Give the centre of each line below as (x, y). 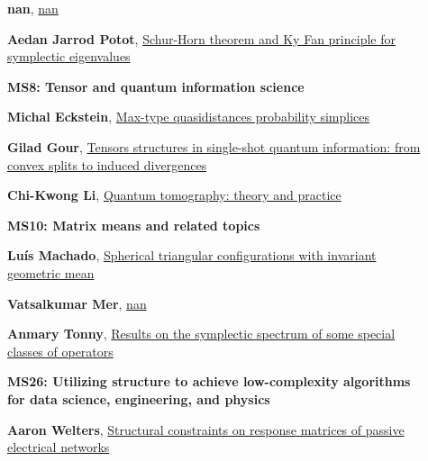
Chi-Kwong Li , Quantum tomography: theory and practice (174, 195)
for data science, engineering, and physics (139, 398)
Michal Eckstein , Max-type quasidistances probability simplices (189, 117)
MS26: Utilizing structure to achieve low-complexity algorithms (209, 381)
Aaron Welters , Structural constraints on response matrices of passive (206, 429)
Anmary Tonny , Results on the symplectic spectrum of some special (201, 334)
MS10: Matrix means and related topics (134, 225)
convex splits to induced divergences (107, 164)
